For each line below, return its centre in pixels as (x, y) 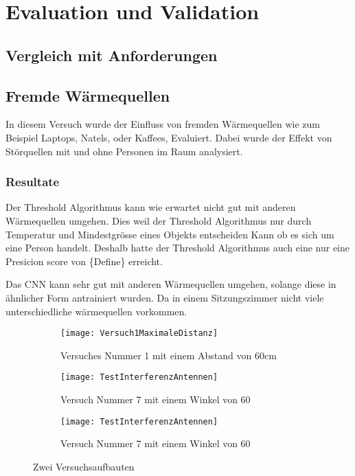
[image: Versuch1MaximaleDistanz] (139, 333)
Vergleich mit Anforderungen (112, 55)
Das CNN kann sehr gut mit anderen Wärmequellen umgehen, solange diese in (171, 284)
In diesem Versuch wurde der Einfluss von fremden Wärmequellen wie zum (163, 124)
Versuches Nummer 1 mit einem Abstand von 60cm (169, 355)
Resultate (33, 182)
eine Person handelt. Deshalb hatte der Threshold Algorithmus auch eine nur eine (178, 248)
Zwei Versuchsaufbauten (84, 466)
